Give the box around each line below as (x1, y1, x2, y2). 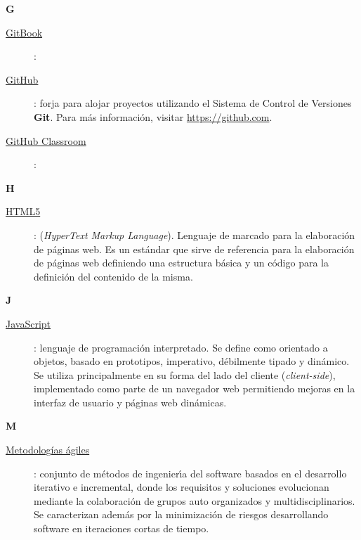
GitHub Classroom (6, 133, 86, 148)
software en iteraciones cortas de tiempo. (34, 521, 209, 536)
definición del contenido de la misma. (34, 269, 193, 283)
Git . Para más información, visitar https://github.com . (34, 109, 273, 124)
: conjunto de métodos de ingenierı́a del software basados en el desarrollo (34, 465, 347, 480)
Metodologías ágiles (6, 442, 90, 457)
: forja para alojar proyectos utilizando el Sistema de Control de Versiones (34, 96, 352, 110)
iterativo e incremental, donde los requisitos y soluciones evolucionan (34, 480, 329, 494)
